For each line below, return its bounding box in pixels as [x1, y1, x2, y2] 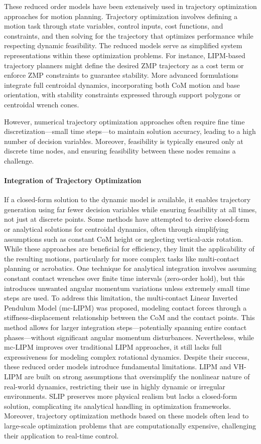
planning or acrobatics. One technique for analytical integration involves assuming [4, 263, 256, 273]
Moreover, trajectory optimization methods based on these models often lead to [4, 410, 249, 421]
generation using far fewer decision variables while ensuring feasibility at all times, [4, 204, 257, 214]
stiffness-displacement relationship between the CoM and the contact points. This [4, 312, 255, 323]
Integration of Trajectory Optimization [4, 175, 142, 186]
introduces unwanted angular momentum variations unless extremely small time [4, 282, 250, 293]
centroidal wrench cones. [4, 99, 79, 109]
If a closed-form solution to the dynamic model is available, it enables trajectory [4, 194, 251, 205]
